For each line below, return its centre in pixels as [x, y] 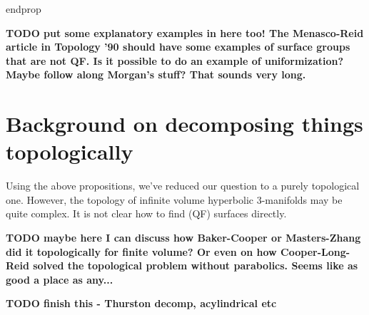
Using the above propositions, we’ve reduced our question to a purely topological [183, 186]
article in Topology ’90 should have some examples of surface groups [178, 47]
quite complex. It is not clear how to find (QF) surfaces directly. [146, 213]
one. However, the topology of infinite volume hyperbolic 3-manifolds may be [174, 199]
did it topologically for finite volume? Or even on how [141, 251]
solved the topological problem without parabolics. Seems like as [196, 265]
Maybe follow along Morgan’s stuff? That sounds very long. [156, 74]
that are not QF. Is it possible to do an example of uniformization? [175, 60]
